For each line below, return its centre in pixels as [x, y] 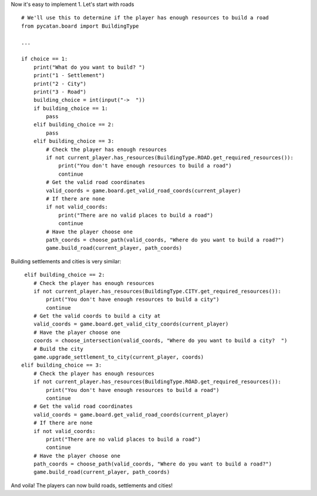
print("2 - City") [60, 83]
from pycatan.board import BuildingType [80, 26]
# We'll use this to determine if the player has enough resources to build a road [145, 18]
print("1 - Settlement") [69, 76]
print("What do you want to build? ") [89, 67]
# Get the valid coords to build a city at [97, 316]
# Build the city [58, 349]
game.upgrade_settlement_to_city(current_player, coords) [119, 357]
